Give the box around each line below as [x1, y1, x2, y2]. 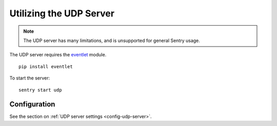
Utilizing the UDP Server [9, 8, 115, 19]
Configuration [9, 100, 55, 109]
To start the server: [9, 75, 50, 81]
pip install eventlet [18, 64, 73, 69]
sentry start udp [18, 87, 62, 93]
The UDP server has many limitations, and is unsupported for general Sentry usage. [23, 37, 200, 44]
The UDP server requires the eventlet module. [9, 52, 107, 58]
